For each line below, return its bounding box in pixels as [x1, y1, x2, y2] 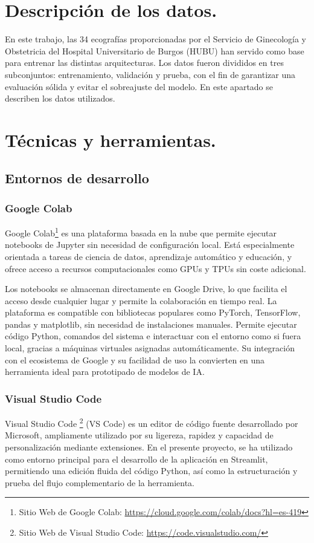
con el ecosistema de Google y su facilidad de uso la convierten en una [5, 353, 265, 366]
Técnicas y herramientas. [5, 127, 216, 152]
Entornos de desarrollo [5, 169, 149, 187]
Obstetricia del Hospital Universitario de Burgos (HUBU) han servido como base [5, 44, 304, 57]
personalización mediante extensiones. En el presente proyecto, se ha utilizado [5, 440, 293, 453]
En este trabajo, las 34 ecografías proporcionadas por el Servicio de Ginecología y [5, 33, 307, 45]
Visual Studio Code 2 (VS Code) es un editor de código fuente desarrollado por [5, 415, 298, 429]
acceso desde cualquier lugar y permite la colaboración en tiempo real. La [5, 294, 277, 307]
